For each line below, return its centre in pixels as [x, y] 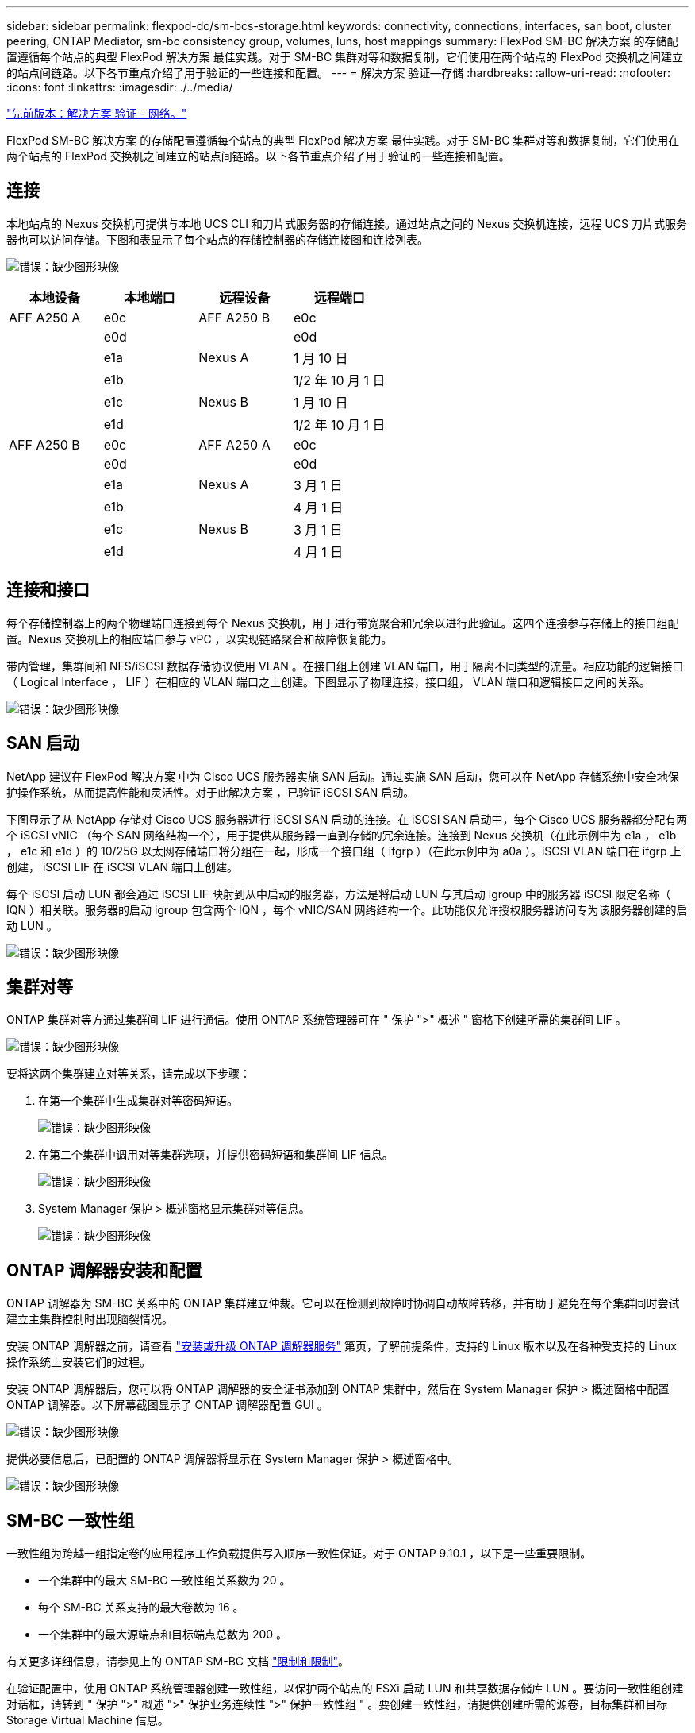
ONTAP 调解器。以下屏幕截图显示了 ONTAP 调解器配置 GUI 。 [167, 1405]
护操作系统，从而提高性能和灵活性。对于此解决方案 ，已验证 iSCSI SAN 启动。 [211, 792]
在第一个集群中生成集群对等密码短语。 [138, 1101]
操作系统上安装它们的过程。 [79, 1362]
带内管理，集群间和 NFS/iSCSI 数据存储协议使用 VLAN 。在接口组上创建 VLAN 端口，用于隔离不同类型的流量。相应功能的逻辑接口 [345, 666]
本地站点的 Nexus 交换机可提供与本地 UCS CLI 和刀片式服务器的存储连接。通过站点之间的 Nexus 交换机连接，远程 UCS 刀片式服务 [347, 223]
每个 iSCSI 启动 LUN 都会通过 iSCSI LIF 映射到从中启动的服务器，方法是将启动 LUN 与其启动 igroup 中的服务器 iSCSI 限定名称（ [339, 894]
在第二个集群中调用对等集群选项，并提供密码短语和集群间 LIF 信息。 [216, 1155]
